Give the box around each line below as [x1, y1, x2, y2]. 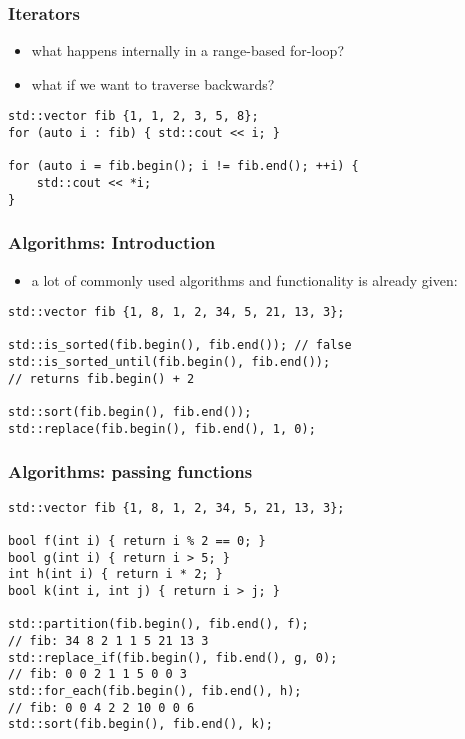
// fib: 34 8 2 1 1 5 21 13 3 [8, 633, 209, 648]
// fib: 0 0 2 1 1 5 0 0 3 [8, 667, 187, 682]
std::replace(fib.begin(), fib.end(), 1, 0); [8, 421, 316, 436]
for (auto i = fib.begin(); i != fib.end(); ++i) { [8, 159, 359, 174]
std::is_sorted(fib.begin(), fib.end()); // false [8, 338, 352, 353]
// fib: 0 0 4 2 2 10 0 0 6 [8, 700, 195, 715]
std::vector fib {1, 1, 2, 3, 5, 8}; [8, 109, 259, 124]
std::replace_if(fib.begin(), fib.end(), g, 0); [8, 650, 338, 665]
